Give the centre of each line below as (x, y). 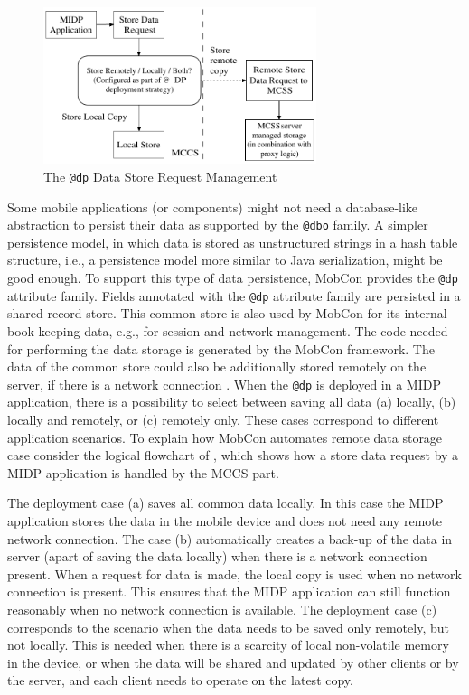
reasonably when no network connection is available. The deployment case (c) (222, 609)
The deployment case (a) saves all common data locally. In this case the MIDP (225, 503)
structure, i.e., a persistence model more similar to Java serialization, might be (225, 260)
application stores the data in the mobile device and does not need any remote (225, 520)
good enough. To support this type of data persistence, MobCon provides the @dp (233, 278)
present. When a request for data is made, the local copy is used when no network (234, 573)
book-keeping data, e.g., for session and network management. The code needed (228, 330)
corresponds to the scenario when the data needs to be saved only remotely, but (228, 627)
